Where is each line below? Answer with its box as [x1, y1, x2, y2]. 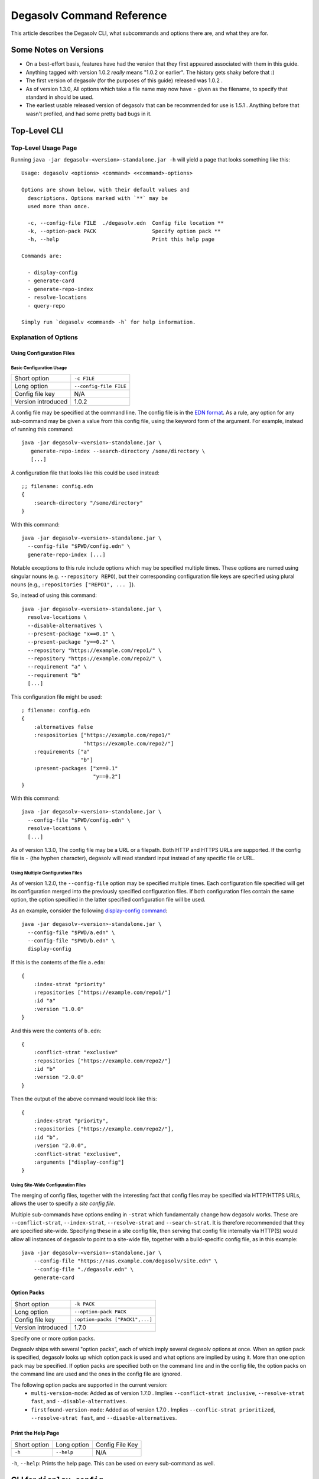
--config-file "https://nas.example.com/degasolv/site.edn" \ [33, 1258, 218, 1264]
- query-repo [27, 302, 66, 309]
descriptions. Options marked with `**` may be [27, 195, 168, 201]
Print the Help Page [11, 1429, 60, 1437]
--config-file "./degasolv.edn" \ [33, 1266, 134, 1273]
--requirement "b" [27, 671, 81, 679]
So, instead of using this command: [11, 592, 97, 599]
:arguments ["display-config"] [33, 1158, 125, 1165]
